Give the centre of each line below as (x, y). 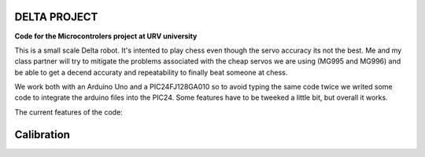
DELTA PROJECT (56, 17)
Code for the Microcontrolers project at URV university (106, 36)
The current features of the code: (69, 112)
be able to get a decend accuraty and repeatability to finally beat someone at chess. (151, 72)
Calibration (42, 135)
